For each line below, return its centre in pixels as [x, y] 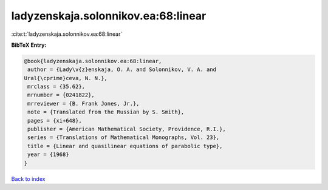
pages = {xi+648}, [55, 120]
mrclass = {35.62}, [56, 87]
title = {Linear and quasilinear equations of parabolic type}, [125, 146]
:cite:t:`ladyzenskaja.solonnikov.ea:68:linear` [67, 34]
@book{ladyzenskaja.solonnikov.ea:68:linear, [93, 61]
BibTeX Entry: [29, 45]
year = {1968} [48, 154]
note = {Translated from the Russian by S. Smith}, [106, 112]
